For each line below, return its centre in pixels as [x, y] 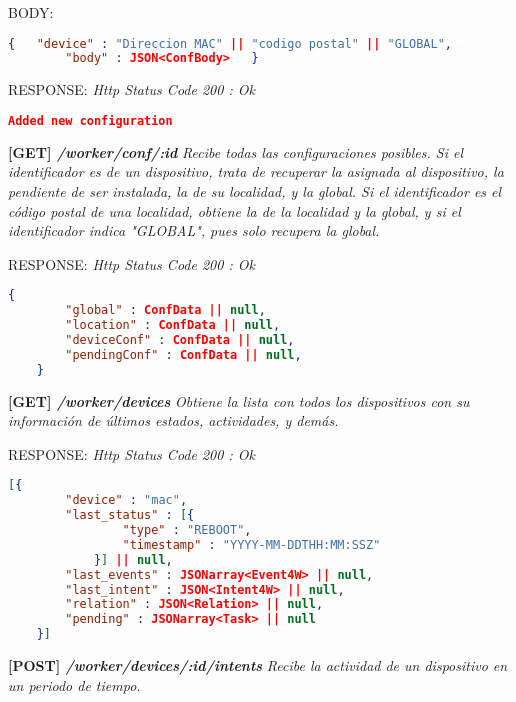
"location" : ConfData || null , [173, 325]
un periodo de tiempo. [74, 684]
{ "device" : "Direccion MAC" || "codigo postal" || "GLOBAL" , [230, 43]
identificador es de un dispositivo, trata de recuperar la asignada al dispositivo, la [256, 171]
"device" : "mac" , [126, 500]
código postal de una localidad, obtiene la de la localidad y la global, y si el [234, 210]
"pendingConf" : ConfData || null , [183, 354]
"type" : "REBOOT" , [187, 530]
